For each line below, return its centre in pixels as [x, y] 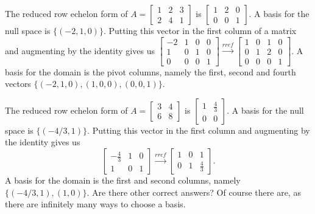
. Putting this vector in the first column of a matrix [200, 30]
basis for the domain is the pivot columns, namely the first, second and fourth [150, 71]
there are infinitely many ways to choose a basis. [95, 204]
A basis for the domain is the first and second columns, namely [123, 180]
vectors [18, 84]
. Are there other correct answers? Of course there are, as [194, 192]
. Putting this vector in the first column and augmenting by [199, 130]
